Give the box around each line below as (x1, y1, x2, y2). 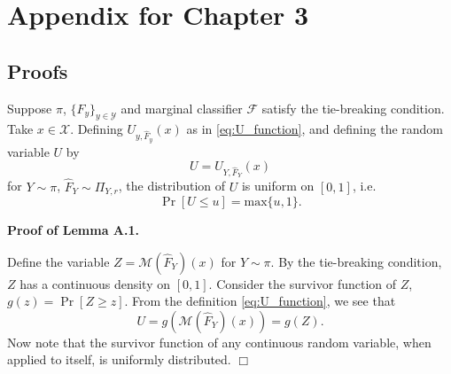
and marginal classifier (121, 98, 243, 117)
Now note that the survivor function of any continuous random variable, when (7, 332, 432, 351)
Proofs (7, 57, 68, 84)
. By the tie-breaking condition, (270, 252, 442, 270)
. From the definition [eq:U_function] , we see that (124, 292, 396, 310)
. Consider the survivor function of (208, 274, 397, 292)
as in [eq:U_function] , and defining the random (186, 120, 444, 138)
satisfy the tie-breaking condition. (261, 98, 445, 117)
